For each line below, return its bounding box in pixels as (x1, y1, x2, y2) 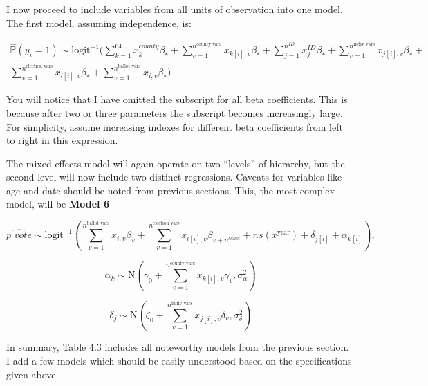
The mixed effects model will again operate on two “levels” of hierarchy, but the (6, 156, 345, 170)
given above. (6, 367, 59, 381)
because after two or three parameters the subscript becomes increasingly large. (6, 105, 343, 120)
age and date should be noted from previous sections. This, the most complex (6, 183, 335, 197)
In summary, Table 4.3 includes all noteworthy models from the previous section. (6, 340, 349, 354)
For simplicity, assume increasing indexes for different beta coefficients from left (6, 119, 343, 134)
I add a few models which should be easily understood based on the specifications (6, 353, 352, 367)
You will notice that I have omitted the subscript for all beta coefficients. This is (6, 92, 348, 107)
